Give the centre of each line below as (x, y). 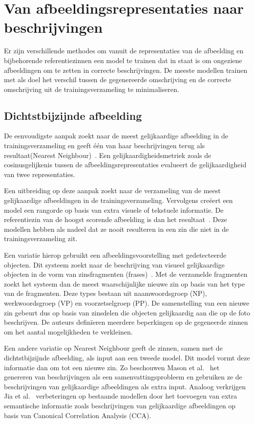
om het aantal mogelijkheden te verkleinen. (68, 331)
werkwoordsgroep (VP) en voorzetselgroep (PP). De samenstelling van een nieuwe (127, 302)
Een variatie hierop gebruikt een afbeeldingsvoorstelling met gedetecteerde (115, 255)
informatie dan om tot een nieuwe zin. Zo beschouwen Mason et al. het (112, 367)
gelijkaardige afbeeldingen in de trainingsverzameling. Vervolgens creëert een (118, 200)
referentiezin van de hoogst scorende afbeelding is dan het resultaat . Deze (116, 219)
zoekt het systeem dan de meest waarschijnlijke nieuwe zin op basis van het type (125, 283)
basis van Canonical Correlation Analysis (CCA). (78, 415)
